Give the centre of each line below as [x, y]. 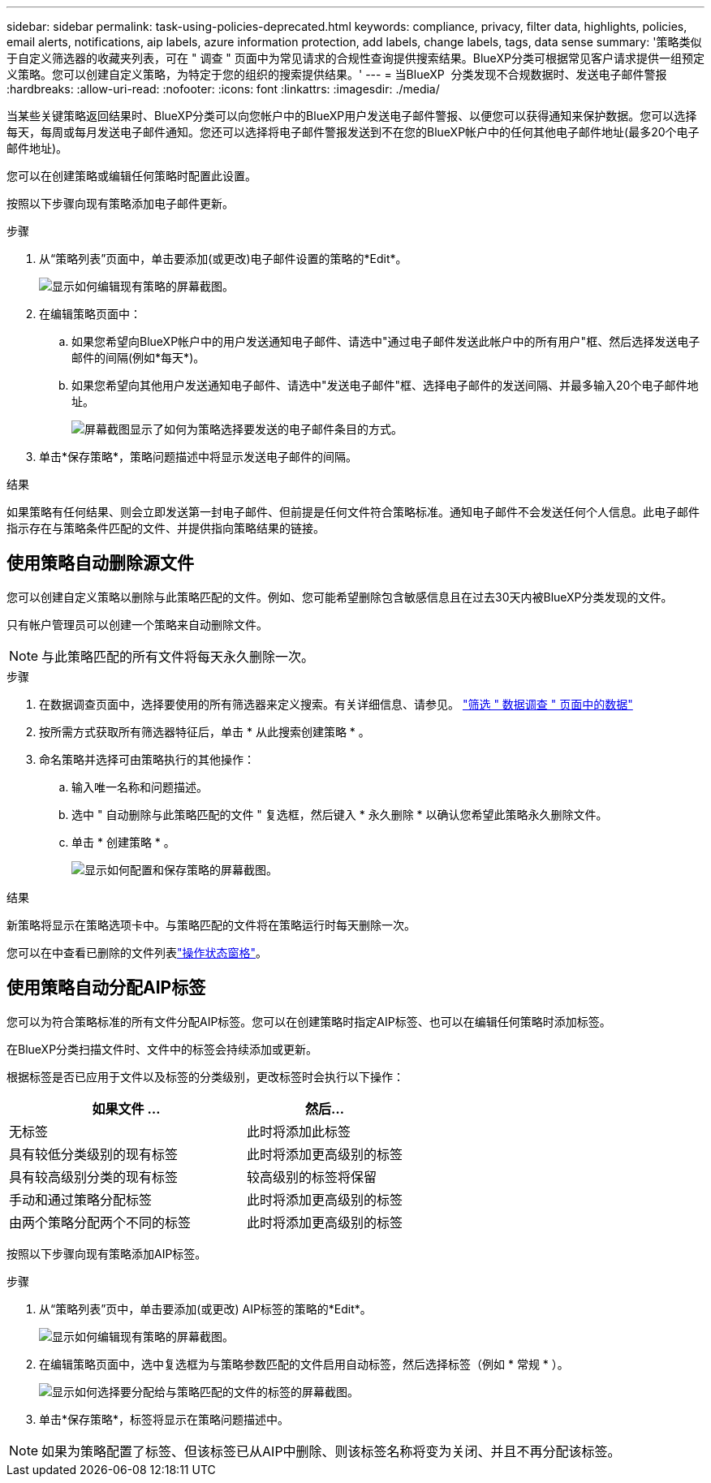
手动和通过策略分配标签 [81, 1199]
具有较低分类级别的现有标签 [94, 1154]
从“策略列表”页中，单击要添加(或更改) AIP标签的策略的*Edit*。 [205, 1308]
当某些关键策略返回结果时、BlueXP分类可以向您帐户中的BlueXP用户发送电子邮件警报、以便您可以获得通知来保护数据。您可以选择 [352, 116]
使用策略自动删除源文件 [100, 563]
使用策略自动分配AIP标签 [106, 988]
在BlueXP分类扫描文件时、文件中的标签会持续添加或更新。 [162, 1049]
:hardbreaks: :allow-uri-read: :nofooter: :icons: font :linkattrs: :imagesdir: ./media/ [223, 89]
